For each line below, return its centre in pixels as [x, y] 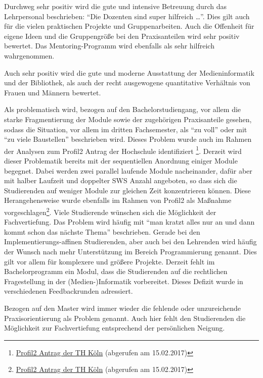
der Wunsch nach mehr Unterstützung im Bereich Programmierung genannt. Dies [130, 251]
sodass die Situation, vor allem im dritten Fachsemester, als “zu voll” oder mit [126, 129]
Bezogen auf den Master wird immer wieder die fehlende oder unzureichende [122, 308]
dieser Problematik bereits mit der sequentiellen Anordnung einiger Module [121, 160]
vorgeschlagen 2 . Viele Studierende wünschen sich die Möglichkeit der [110, 211]
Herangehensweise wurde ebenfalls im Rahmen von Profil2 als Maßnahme [118, 200]
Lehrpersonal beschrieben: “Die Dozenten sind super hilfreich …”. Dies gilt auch [127, 16]
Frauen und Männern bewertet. [53, 92]
